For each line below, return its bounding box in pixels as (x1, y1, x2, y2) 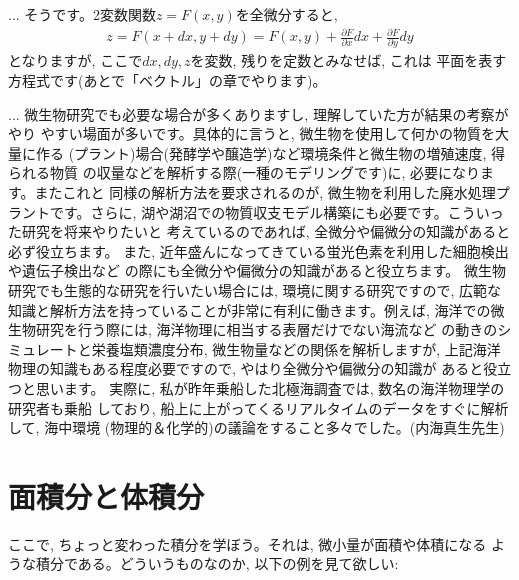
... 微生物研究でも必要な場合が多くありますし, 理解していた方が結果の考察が (8, 103, 509, 124)
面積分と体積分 (8, 475, 205, 516)
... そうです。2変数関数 (8, 4, 156, 24)
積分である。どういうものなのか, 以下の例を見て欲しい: (35, 553, 399, 574)
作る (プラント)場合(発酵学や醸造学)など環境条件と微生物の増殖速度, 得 (35, 142, 505, 163)
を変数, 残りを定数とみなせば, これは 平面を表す (190, 50, 507, 71)
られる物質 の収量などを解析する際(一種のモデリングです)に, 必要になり (8, 162, 481, 183)
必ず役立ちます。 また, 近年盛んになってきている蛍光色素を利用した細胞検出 (8, 240, 509, 261)
